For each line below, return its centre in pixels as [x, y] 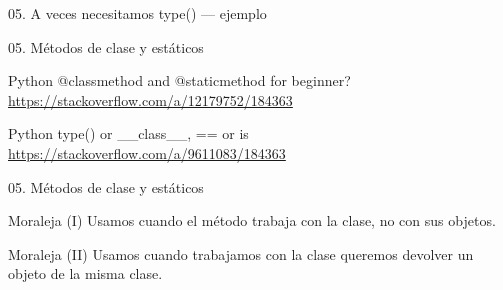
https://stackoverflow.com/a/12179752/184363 [150, 99]
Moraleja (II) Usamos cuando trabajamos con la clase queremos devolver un [241, 253]
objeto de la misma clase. [85, 273]
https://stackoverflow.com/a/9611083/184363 [147, 152]
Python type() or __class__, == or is [128, 133]
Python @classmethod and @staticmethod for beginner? [179, 80]
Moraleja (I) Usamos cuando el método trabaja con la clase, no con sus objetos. [252, 220]
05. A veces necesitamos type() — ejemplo [137, 13]
